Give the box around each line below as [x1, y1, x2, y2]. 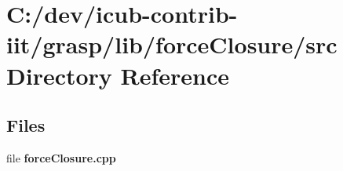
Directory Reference [6, 59, 230, 91]
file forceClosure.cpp [6, 149, 116, 166]
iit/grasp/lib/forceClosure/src [6, 28, 338, 60]
